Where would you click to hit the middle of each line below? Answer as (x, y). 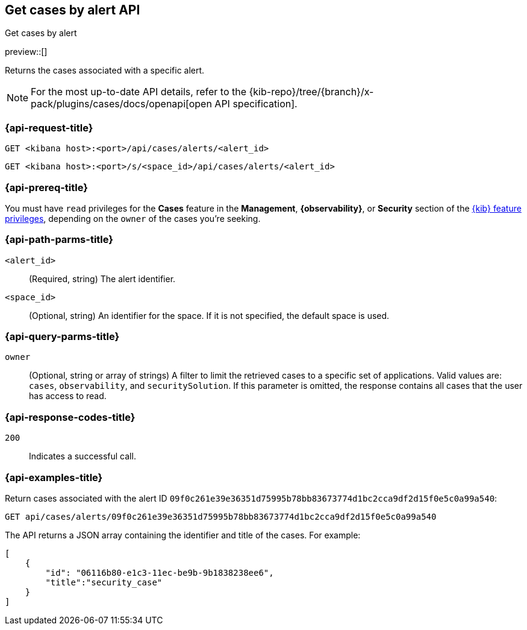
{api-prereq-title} (46, 187)
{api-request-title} (49, 128)
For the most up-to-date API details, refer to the (139, 92)
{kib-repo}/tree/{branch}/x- (311, 92)
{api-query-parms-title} (62, 337)
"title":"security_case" (104, 582)
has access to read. (68, 396)
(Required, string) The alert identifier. (102, 279)
